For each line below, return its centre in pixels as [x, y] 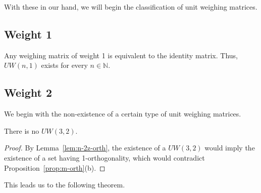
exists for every [64, 65]
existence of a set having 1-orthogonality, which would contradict [105, 157]
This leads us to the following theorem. [65, 185]
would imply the [230, 148]
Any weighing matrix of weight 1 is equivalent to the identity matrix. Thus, [121, 55]
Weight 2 [28, 92]
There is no [22, 130]
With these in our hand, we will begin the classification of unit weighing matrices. [131, 7]
